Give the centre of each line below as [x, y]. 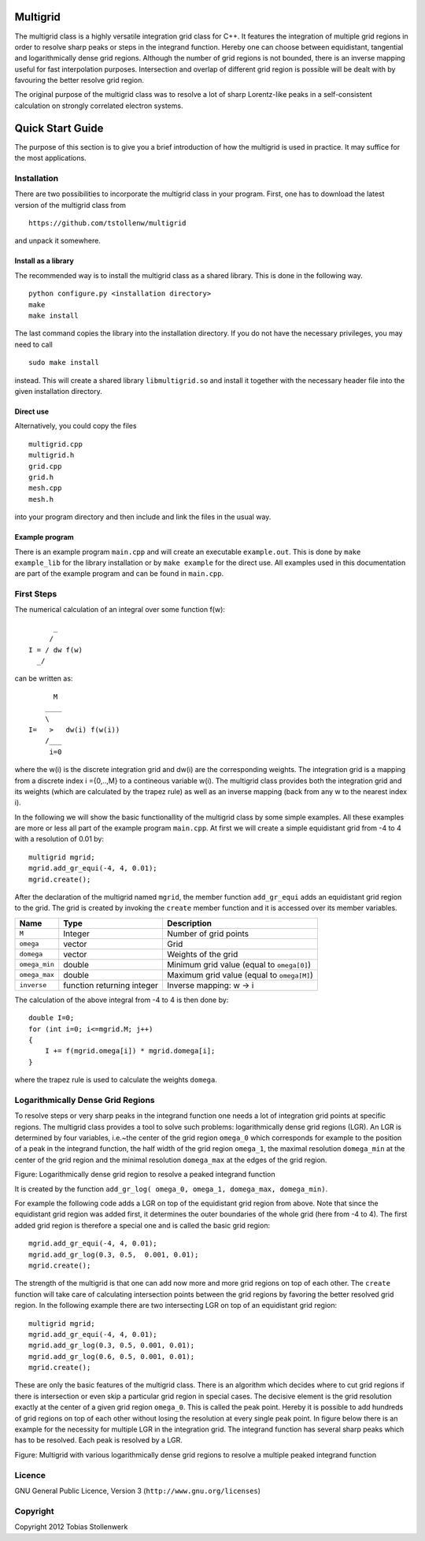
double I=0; [52, 1018]
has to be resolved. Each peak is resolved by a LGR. [98, 1440]
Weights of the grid [202, 954]
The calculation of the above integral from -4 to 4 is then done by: [122, 1000]
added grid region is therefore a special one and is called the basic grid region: [142, 1225]
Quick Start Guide [59, 128]
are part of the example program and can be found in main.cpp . [119, 574]
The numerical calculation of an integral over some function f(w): [120, 610]
